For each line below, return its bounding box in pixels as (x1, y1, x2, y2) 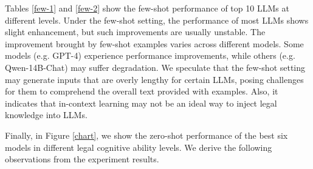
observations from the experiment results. (5, 153, 159, 165)
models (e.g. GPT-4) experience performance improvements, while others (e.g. (5, 49, 295, 62)
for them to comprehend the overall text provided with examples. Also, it (5, 85, 278, 98)
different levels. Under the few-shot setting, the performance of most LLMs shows (5, 13, 309, 26)
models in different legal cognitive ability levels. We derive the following (5, 141, 272, 153)
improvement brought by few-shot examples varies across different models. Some (5, 37, 304, 50)
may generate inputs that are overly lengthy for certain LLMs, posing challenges (5, 73, 304, 85)
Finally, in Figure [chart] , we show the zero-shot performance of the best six (5, 128, 288, 141)
